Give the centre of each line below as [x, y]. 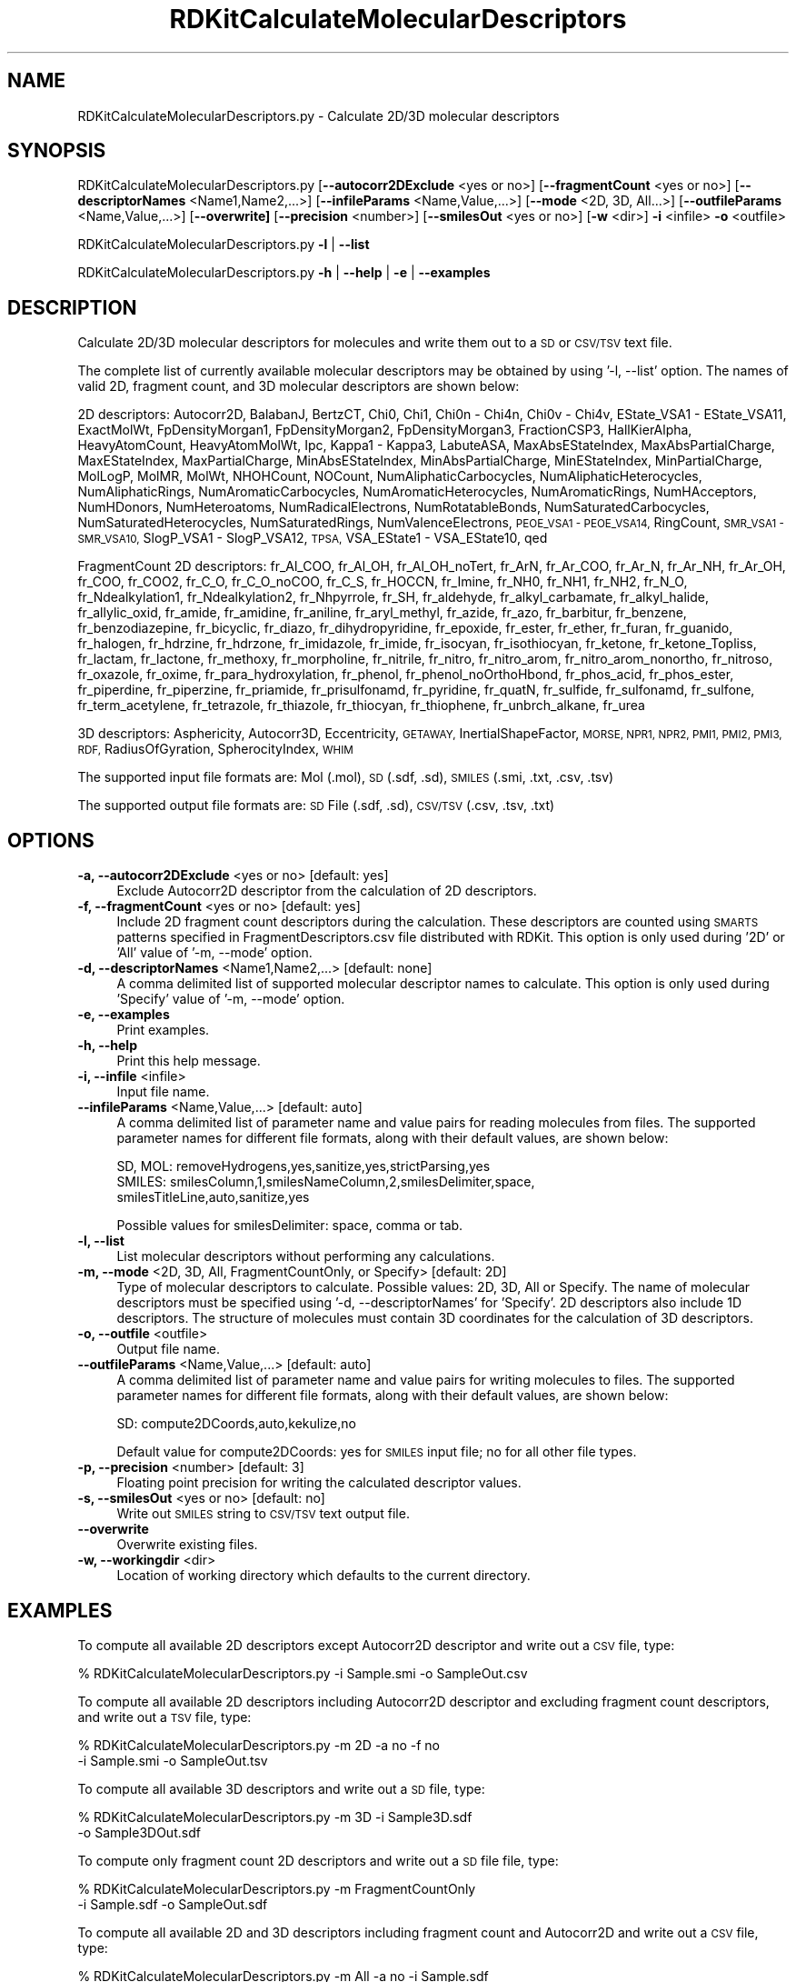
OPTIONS [51, 840]
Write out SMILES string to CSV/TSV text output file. [263, 1514]
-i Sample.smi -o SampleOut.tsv [173, 1760]
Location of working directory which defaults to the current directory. [323, 1576]
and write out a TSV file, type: [164, 1717]
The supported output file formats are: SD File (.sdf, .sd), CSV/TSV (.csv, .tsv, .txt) [316, 806]
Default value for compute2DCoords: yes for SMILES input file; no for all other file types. [377, 1452]
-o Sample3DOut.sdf [139, 1832]
